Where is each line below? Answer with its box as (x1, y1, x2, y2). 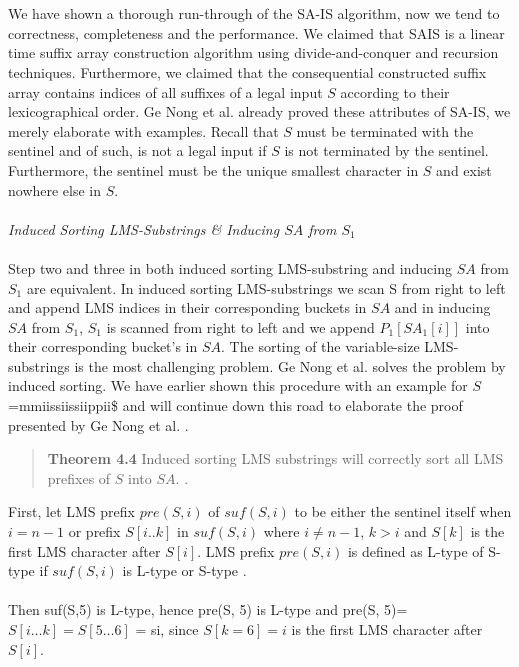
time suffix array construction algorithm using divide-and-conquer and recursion (8, 42, 499, 63)
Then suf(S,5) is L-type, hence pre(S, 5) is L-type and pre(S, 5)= (8, 599, 408, 620)
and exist (436, 159, 492, 180)
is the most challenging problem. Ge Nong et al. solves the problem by (74, 355, 506, 376)
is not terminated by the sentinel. (284, 140, 489, 161)
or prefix (68, 521, 121, 542)
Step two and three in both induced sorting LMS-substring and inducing (8, 257, 452, 278)
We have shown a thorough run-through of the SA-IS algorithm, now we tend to (8, 3, 500, 24)
